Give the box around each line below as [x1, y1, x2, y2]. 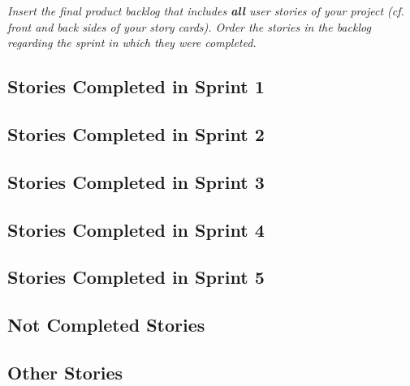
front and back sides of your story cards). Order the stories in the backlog [7, 18, 371, 35]
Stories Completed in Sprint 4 [7, 217, 265, 242]
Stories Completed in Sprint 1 [7, 74, 265, 99]
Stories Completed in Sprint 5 [7, 264, 265, 289]
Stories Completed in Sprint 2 [7, 121, 265, 146]
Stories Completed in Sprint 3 [7, 169, 265, 194]
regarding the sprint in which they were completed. [7, 34, 257, 51]
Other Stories [7, 359, 123, 384]
